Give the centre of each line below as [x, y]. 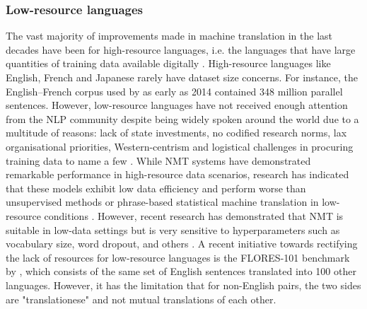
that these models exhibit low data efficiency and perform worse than [156, 188]
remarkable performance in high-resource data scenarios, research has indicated [177, 174]
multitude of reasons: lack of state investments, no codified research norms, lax [176, 133]
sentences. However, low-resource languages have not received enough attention [177, 105]
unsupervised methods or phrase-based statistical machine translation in [162, 202]
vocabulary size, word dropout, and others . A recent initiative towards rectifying [182, 244]
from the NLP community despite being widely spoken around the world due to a [182, 118]
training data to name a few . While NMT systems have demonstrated [158, 160]
